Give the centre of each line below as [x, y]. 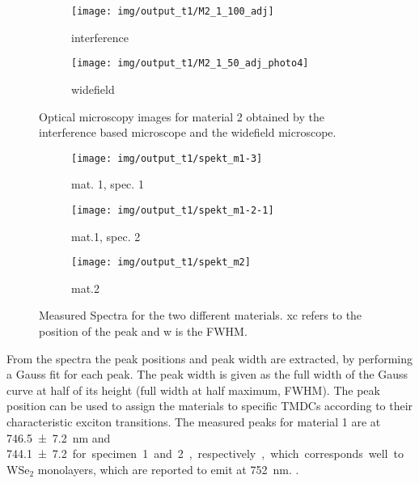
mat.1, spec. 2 [106, 236]
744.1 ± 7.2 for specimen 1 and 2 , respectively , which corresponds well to [205, 453]
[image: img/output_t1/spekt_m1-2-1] [173, 210]
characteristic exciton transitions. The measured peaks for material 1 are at [194, 422]
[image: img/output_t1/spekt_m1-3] [167, 158]
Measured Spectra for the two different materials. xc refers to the [201, 315]
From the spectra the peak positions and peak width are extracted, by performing [209, 358]
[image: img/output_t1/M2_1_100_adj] [173, 11]
